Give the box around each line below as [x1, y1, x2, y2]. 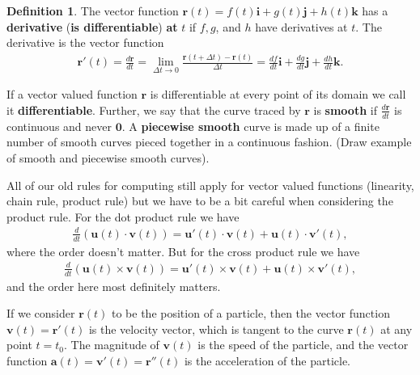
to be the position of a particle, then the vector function [111, 305, 390, 322]
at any [380, 320, 413, 337]
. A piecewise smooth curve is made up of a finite [121, 117, 380, 134]
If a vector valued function [6, 86, 138, 103]
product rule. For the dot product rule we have [6, 208, 240, 225]
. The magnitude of [64, 336, 159, 353]
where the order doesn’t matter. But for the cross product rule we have [6, 242, 360, 259]
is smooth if [313, 101, 377, 118]
